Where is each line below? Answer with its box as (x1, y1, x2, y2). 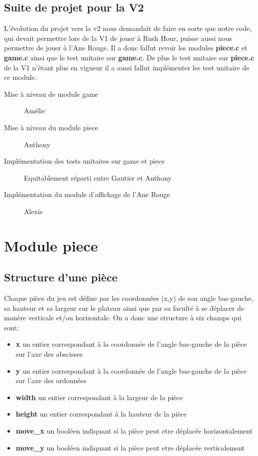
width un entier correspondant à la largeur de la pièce (15, 392, 183, 402)
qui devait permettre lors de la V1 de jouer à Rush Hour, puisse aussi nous (4, 32, 232, 43)
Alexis (24, 206, 43, 216)
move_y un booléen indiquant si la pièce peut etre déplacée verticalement (15, 442, 245, 453)
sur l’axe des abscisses (15, 349, 83, 359)
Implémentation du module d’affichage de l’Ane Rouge (4, 189, 170, 200)
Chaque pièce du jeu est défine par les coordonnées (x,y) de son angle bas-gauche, (4, 293, 254, 303)
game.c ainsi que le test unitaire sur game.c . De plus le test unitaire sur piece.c (4, 52, 255, 62)
